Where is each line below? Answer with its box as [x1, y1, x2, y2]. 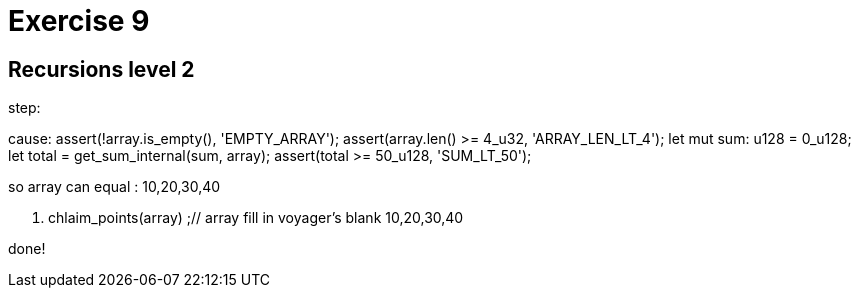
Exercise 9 [8, 4, 150, 38]
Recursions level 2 [8, 56, 195, 82]
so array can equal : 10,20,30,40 [8, 178, 221, 196]
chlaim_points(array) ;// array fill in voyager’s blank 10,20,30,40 [48, 209, 464, 227]
